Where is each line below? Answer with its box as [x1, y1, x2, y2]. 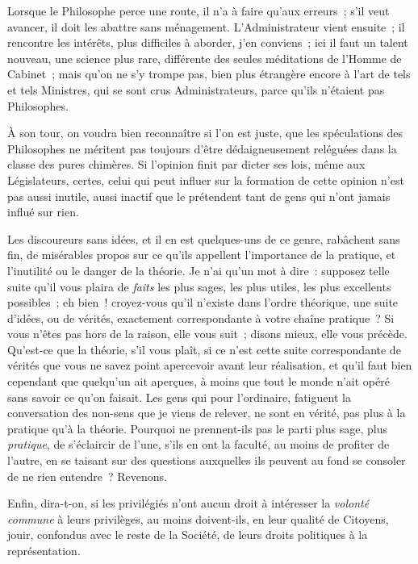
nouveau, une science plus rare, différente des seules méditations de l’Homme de [7, 49, 402, 66]
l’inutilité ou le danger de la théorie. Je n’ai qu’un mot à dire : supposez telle [7, 261, 390, 278]
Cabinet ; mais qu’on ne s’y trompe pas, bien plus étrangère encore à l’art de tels [7, 65, 411, 82]
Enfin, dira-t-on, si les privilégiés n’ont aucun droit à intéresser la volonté [7, 495, 370, 512]
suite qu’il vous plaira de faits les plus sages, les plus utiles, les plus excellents [7, 278, 391, 295]
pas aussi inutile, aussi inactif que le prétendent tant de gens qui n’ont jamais [7, 187, 391, 204]
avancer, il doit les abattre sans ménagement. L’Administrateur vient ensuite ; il [7, 18, 405, 35]
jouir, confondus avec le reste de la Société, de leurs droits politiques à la [7, 526, 368, 543]
